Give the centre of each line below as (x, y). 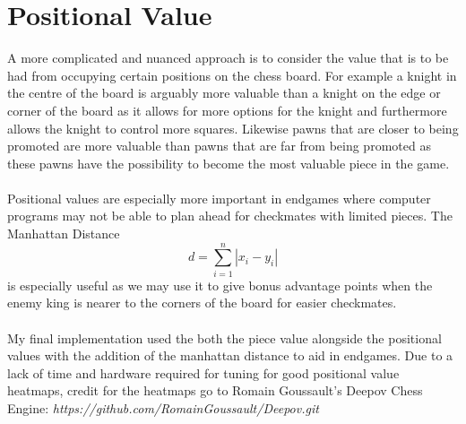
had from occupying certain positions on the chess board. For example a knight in (232, 75)
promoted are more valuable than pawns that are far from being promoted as (219, 146)
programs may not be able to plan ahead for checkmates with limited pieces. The (230, 216)
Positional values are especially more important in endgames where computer (219, 198)
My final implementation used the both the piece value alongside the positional (224, 337)
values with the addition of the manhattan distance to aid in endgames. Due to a (230, 355)
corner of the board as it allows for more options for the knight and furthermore (227, 110)
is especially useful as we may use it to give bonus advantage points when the (220, 285)
